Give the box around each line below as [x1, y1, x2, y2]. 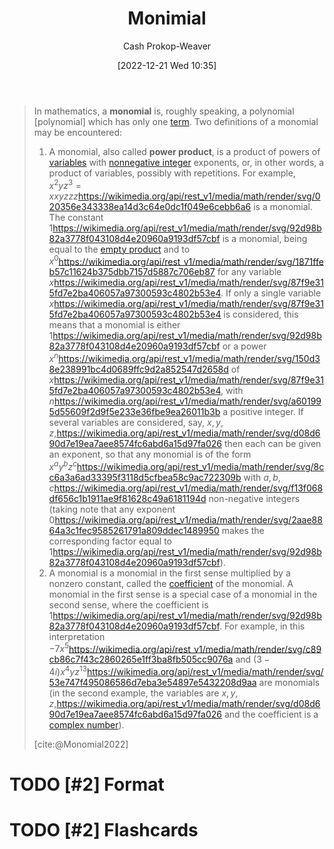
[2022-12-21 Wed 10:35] [117, 59, 217, 71]
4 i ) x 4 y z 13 [48, 664, 87, 677]
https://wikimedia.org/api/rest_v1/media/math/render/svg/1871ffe [58, 255, 324, 267]
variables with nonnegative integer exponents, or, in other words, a [48, 156, 325, 168]
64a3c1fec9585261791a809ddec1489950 [48, 524, 220, 536]
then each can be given [223, 437, 322, 449]
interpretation [48, 630, 106, 642]
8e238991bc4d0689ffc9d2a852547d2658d [48, 363, 229, 375]
